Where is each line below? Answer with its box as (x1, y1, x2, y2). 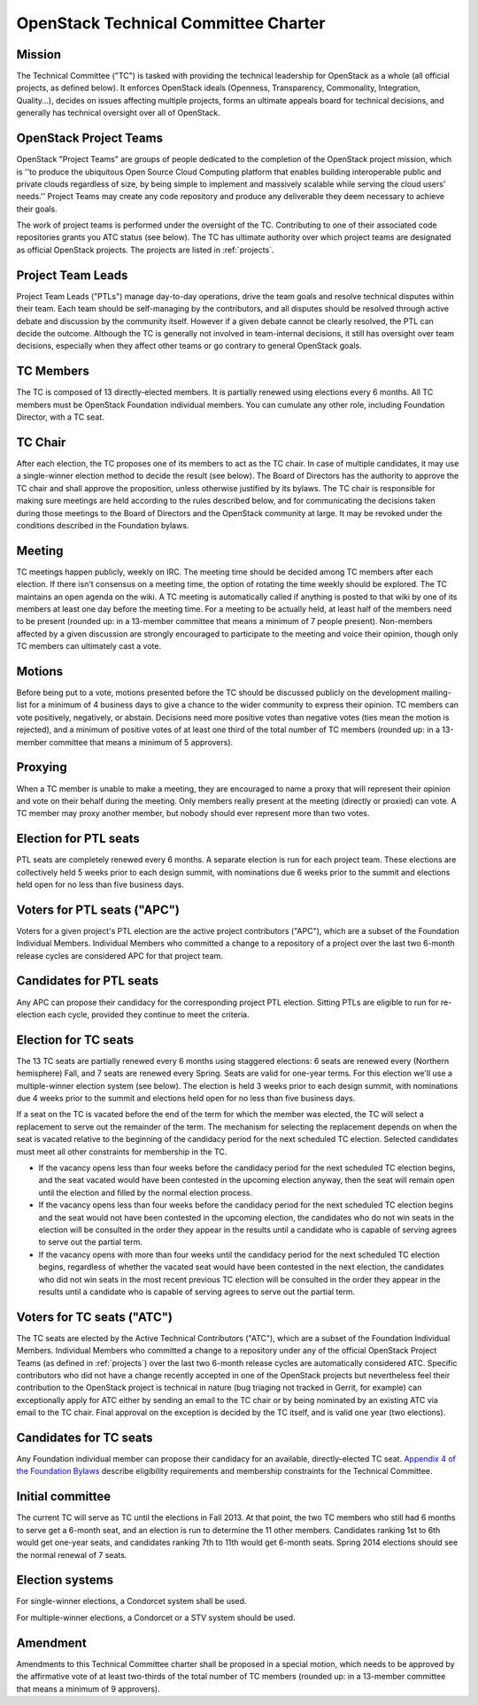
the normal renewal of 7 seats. (16, 1549, 127, 1560)
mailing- (420, 687, 451, 698)
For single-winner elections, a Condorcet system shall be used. (16, 1596, 247, 1607)
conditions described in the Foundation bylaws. (16, 520, 189, 530)
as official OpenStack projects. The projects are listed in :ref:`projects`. (16, 244, 274, 255)
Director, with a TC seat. (16, 412, 105, 422)
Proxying (16, 760, 67, 775)
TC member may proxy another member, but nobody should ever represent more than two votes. (16, 808, 370, 819)
